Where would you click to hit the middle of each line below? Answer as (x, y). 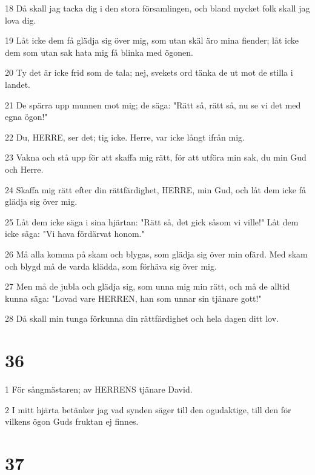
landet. (18, 84)
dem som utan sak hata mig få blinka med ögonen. (99, 52)
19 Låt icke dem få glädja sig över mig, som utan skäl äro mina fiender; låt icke (152, 40)
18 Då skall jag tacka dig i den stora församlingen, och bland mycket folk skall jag (157, 8)
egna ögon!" (26, 117)
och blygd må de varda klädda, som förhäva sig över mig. (111, 266)
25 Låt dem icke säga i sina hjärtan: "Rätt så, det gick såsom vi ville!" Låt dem (152, 221)
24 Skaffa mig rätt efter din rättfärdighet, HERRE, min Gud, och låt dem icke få (155, 189)
